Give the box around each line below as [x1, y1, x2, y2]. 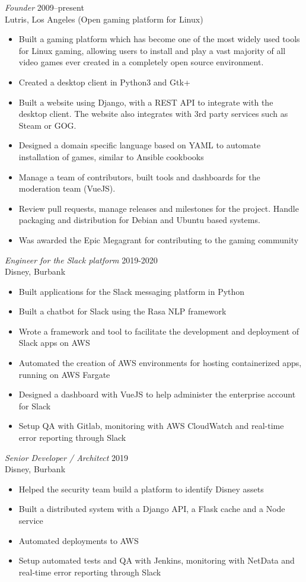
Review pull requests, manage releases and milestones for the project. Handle [18, 202, 299, 214]
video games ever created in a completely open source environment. [18, 56, 264, 68]
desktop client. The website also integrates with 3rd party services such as [18, 107, 288, 120]
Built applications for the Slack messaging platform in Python [18, 285, 245, 297]
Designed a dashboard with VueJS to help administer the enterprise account [18, 388, 296, 400]
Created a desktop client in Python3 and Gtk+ [18, 75, 190, 88]
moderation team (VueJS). [18, 182, 116, 195]
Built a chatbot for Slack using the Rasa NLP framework [18, 305, 227, 317]
